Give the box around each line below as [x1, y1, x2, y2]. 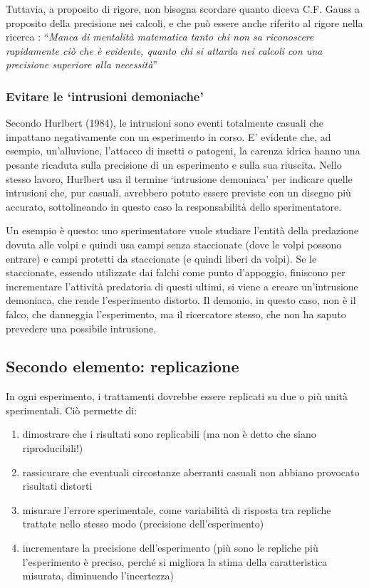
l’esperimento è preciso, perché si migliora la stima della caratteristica [22, 554, 328, 569]
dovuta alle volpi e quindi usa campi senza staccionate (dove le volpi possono [6, 236, 342, 251]
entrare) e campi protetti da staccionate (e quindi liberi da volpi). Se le [6, 251, 317, 266]
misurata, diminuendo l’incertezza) [22, 568, 174, 583]
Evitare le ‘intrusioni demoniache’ [6, 87, 204, 105]
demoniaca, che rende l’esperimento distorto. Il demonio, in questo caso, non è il [6, 293, 356, 308]
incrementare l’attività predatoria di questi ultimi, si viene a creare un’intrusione [6, 278, 358, 293]
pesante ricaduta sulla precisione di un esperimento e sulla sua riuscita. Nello [6, 157, 342, 172]
